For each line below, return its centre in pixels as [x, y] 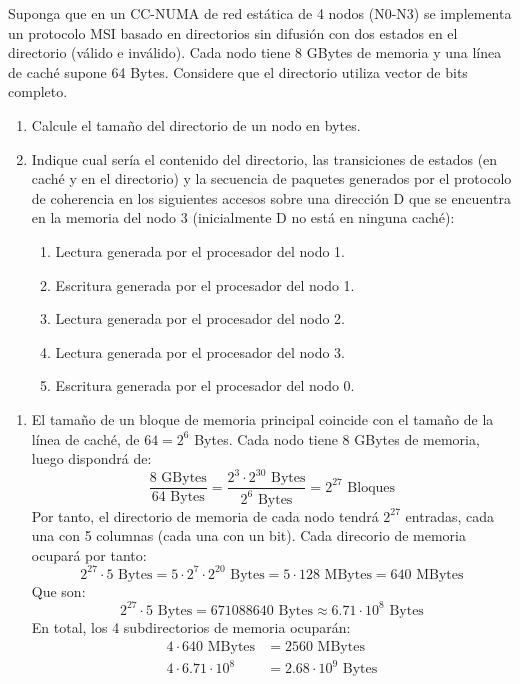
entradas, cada [449, 515]
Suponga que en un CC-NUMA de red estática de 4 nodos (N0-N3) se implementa [260, 13]
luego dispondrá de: [91, 458]
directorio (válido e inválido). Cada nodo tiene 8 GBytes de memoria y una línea [255, 52]
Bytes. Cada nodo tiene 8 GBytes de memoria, [337, 438]
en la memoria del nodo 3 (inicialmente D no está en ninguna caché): [243, 217]
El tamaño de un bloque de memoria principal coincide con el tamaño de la [262, 418]
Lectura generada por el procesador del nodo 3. [200, 351]
